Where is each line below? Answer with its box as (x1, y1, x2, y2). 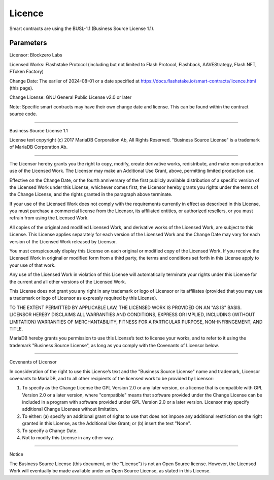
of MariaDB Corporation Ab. (9, 144, 68, 150)
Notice (9, 451, 24, 458)
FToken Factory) (9, 69, 44, 75)
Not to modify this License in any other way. (22, 435, 114, 441)
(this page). (9, 85, 33, 91)
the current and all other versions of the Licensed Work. (9, 278, 126, 285)
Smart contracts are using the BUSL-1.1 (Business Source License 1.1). (9, 25, 155, 32)
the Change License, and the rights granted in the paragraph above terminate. (9, 191, 173, 197)
